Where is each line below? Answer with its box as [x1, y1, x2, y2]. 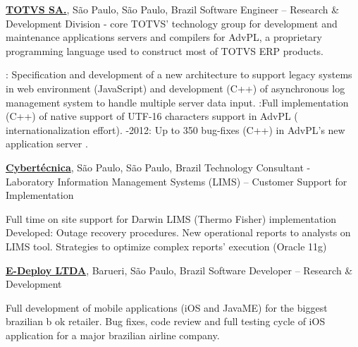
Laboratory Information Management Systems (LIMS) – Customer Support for [6, 173, 347, 188]
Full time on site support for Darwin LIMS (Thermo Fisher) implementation [6, 211, 337, 226]
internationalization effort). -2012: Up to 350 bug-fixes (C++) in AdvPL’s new [6, 122, 345, 137]
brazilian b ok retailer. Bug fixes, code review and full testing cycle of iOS [6, 314, 326, 329]
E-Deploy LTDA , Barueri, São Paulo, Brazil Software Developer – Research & [6, 262, 353, 277]
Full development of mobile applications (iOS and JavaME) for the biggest [6, 300, 328, 315]
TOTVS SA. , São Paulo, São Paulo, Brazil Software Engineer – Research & [6, 2, 340, 16]
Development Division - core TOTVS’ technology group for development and [6, 16, 338, 30]
